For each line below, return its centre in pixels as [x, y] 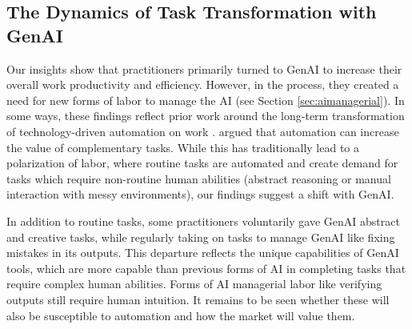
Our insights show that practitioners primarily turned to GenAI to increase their [204, 68]
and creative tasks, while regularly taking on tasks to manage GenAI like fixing [201, 237]
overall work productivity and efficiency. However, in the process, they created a [203, 84]
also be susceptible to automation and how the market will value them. [181, 315]
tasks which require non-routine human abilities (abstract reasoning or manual [199, 178]
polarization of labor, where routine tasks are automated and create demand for [202, 163]
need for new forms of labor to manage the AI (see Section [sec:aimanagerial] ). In [206, 100]
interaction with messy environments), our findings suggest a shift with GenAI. [200, 194]
